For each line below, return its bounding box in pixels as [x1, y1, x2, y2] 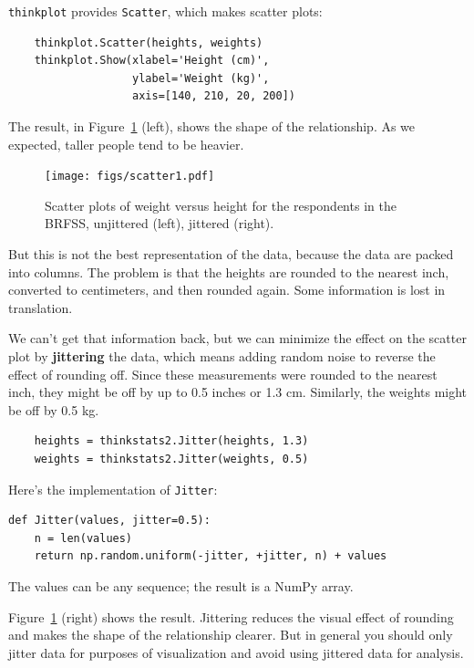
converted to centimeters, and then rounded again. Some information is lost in [8, 280, 446, 299]
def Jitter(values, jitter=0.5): [8, 514, 211, 527]
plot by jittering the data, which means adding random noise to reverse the [8, 347, 436, 366]
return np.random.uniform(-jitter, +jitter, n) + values [34, 549, 387, 563]
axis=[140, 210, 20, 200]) [132, 89, 296, 103]
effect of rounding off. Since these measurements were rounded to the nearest [8, 364, 438, 383]
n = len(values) [34, 531, 133, 545]
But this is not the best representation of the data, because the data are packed [8, 245, 454, 264]
